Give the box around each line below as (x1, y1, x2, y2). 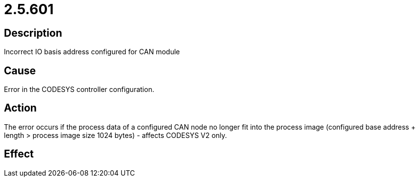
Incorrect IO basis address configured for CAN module (4, 47, 180, 56)
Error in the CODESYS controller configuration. (4, 85, 154, 94)
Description (4, 26, 62, 39)
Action (4, 102, 37, 114)
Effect (4, 148, 34, 160)
